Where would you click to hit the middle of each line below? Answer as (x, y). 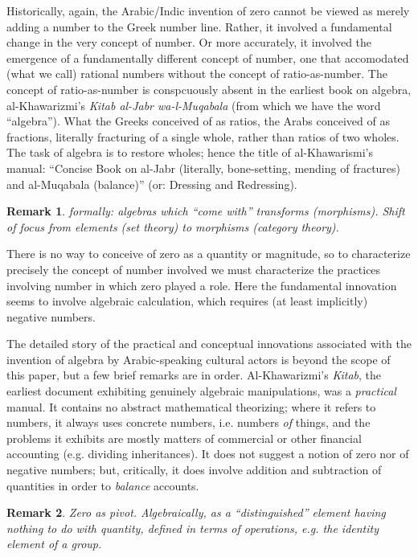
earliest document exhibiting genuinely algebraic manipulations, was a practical (201, 391)
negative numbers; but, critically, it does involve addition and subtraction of (194, 470)
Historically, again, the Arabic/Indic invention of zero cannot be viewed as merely (208, 10)
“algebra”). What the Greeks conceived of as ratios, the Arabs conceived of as (198, 121)
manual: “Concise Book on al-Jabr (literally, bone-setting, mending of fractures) (204, 168)
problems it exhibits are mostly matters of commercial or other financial (184, 438)
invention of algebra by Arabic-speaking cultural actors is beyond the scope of (199, 359)
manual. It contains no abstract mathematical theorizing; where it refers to (191, 406)
